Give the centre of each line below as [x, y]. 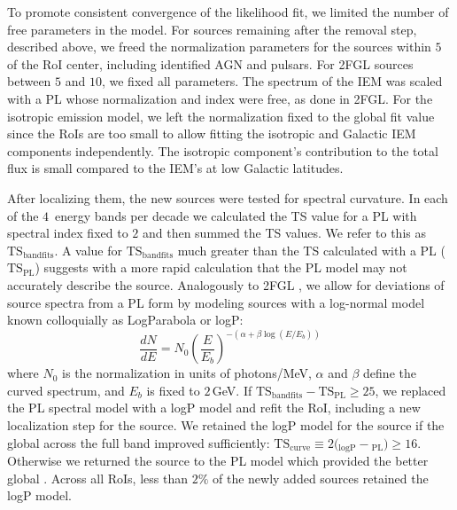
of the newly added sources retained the [320, 478]
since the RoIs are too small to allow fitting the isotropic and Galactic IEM [212, 133]
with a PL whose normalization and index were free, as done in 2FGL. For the [220, 98]
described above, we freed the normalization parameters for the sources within [219, 47]
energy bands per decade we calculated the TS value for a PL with [236, 215]
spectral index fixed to [68, 233]
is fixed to [173, 390]
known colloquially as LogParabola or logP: [125, 320]
